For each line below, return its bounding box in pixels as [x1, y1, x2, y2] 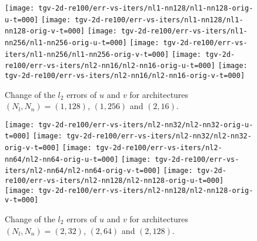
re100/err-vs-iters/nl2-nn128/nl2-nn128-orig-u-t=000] [5, 176, 224, 185]
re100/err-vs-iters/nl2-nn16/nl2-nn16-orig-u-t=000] [5, 62, 215, 70]
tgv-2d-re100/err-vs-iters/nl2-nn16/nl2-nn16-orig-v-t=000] [5, 71, 245, 80]
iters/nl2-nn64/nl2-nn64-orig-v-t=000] [5, 167, 161, 175]
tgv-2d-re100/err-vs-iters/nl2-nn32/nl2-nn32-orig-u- [38, 120, 253, 129]
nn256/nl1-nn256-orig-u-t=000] [5, 38, 127, 47]
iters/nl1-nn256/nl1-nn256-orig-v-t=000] [5, 50, 169, 59]
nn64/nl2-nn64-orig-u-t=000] [5, 155, 119, 164]
